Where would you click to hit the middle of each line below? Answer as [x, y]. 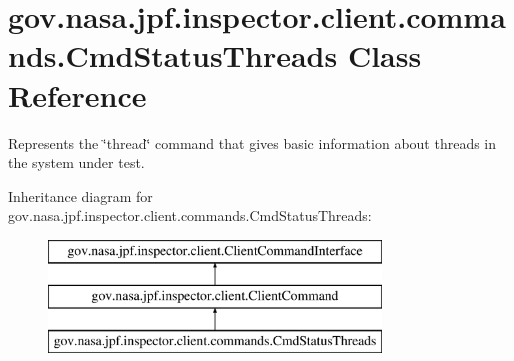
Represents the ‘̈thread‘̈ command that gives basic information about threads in [252, 142]
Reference [77, 94]
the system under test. [76, 162]
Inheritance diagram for [80, 195]
